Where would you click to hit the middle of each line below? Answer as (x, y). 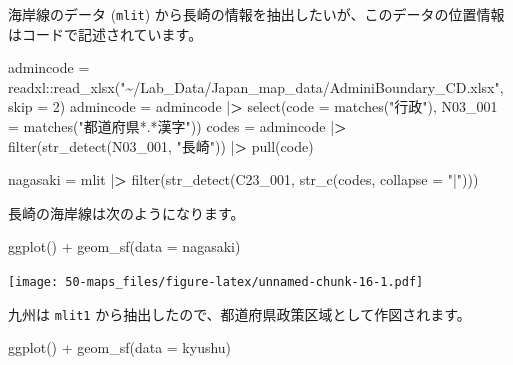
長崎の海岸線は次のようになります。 (126, 212)
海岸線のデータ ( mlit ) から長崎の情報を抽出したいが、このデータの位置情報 (256, 14)
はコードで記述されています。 (105, 33)
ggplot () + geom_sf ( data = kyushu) (120, 347)
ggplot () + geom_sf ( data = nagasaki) (124, 246)
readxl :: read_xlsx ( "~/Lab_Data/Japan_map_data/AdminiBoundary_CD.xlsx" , (256, 86)
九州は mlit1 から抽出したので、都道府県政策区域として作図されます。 (239, 313)
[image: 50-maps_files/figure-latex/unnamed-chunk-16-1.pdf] (216, 282)
